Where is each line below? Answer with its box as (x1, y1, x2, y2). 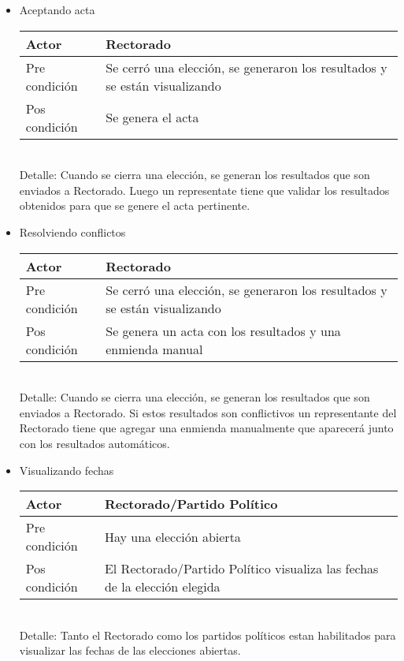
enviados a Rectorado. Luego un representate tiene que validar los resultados (19, 181, 390, 198)
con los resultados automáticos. (19, 435, 170, 451)
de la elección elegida (104, 577, 221, 596)
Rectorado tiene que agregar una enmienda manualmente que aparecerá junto (19, 420, 394, 436)
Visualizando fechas (19, 461, 114, 478)
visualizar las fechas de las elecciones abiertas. (19, 642, 241, 659)
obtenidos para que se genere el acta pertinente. (19, 197, 250, 214)
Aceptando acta (19, 2, 95, 17)
